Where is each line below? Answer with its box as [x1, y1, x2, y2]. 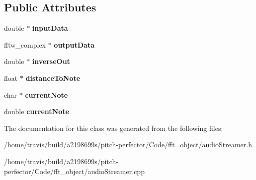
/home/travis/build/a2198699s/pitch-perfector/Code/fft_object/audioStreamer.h [4, 139, 252, 150]
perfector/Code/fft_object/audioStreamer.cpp [4, 166, 145, 176]
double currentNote [4, 106, 69, 117]
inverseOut [32, 56, 70, 66]
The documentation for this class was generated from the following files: [4, 122, 223, 133]
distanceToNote [25, 72, 81, 83]
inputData [32, 23, 68, 33]
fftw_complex [4, 39, 46, 50]
